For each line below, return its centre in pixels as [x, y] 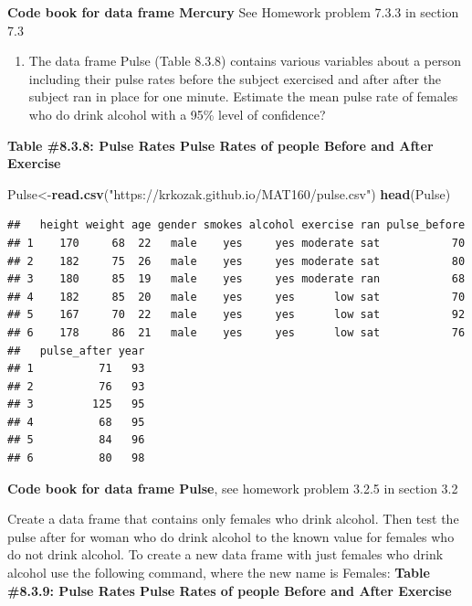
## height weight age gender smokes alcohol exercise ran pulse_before [236, 225]
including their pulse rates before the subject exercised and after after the [235, 78]
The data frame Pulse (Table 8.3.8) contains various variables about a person [245, 61]
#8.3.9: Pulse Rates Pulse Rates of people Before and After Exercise [230, 590]
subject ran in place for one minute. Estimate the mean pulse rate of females [243, 96]
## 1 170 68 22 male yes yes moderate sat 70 [236, 243]
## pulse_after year [76, 351]
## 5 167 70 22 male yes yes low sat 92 [236, 315]
